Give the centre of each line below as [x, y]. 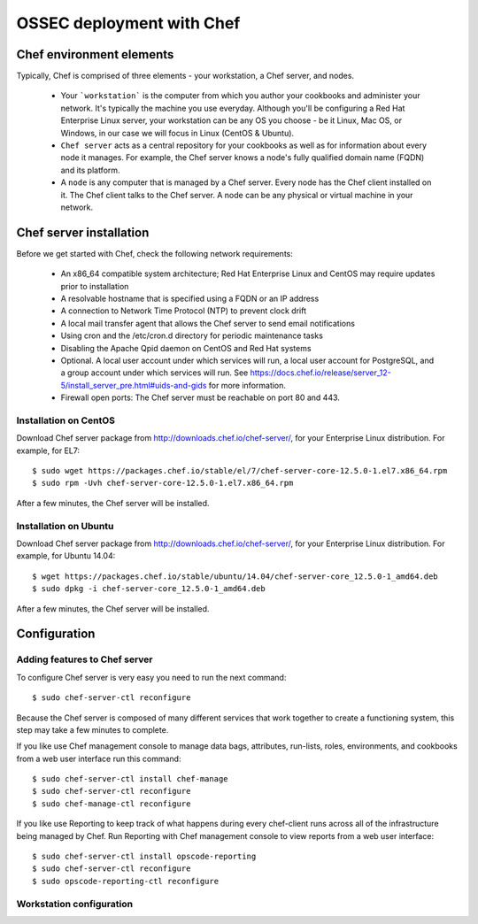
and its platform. [90, 170]
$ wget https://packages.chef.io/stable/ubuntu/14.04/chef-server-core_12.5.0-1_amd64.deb [235, 576]
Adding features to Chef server [85, 659]
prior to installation [95, 286]
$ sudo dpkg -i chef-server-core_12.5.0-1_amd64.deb [149, 589]
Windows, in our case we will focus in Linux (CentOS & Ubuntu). [177, 133]
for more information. [247, 385]
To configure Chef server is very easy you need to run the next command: [151, 677]
